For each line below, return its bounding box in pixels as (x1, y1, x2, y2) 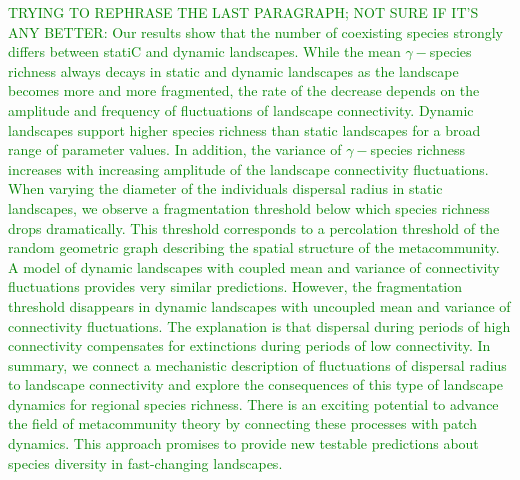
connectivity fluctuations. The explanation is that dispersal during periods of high (8, 315, 511, 336)
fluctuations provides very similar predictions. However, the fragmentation (8, 276, 463, 297)
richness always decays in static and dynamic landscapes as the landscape (8, 60, 459, 81)
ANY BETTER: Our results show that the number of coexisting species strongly (8, 21, 503, 42)
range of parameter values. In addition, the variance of (8, 139, 342, 160)
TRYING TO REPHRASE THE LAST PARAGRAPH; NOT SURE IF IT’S (8, 2, 479, 22)
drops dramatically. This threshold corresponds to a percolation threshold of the (8, 217, 500, 238)
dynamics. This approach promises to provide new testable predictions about (8, 433, 479, 454)
